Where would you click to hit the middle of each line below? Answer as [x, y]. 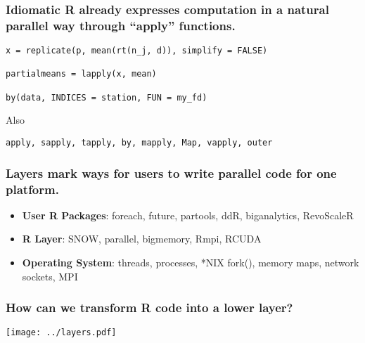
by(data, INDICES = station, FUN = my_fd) [107, 97]
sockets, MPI [50, 276]
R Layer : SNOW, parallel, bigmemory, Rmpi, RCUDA [142, 239]
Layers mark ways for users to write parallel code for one [171, 173]
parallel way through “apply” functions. [121, 25]
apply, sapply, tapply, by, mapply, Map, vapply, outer [139, 143]
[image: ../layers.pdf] [61, 333]
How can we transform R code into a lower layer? [149, 308]
